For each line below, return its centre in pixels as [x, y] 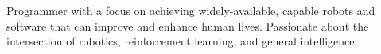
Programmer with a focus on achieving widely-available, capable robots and [191, 10]
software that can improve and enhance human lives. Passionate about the [188, 25]
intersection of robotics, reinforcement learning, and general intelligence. [182, 41]
